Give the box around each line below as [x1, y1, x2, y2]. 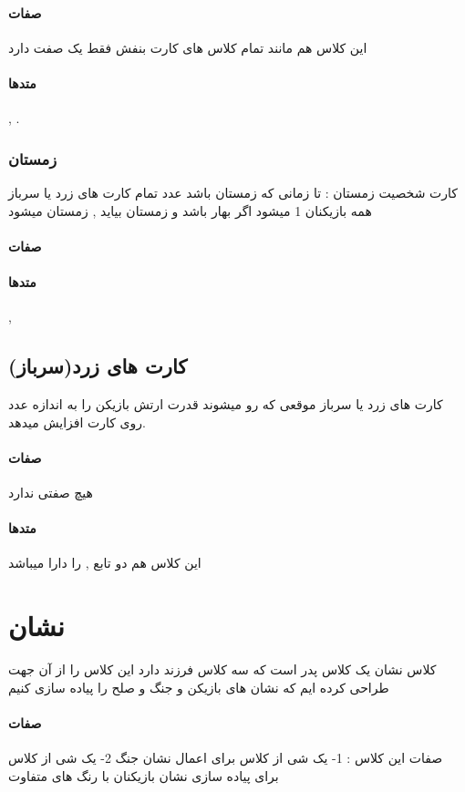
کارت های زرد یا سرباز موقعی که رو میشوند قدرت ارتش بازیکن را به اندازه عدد [8, 394, 443, 413]
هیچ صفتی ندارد [8, 482, 93, 501]
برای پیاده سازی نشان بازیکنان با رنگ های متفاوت [8, 766, 279, 785]
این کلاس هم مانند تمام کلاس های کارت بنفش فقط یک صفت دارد [8, 37, 367, 57]
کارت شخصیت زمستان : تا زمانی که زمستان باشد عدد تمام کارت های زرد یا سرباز [8, 183, 458, 201]
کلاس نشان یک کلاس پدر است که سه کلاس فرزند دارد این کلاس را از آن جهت [8, 660, 437, 679]
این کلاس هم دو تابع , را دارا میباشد [8, 553, 201, 572]
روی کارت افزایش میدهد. [8, 412, 146, 431]
